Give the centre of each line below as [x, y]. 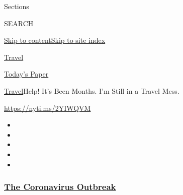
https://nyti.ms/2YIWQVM [48, 108]
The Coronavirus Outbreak [60, 187]
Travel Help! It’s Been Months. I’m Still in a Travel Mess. [92, 90]
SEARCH [19, 23]
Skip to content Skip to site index [55, 40]
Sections [17, 6]
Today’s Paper [26, 74]
